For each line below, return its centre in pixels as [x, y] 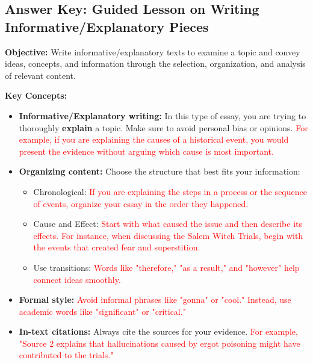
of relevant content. [40, 75]
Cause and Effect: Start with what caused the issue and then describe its [168, 224]
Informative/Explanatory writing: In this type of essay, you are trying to [163, 115]
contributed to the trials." [66, 355]
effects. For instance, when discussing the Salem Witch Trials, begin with [168, 235]
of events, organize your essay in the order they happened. [141, 203]
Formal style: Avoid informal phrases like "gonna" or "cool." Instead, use [155, 299]
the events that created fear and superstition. [117, 247]
